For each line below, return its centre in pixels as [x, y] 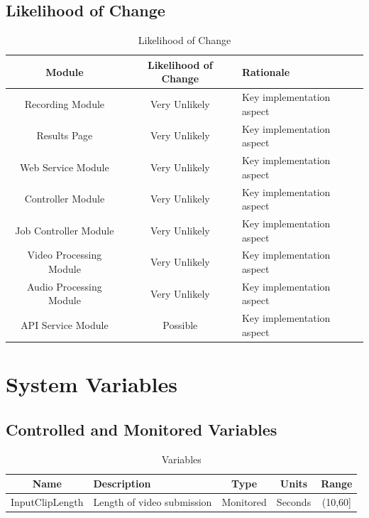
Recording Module [65, 104]
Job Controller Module [65, 230]
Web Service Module [65, 167]
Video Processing [65, 255]
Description [122, 484]
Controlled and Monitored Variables [142, 429]
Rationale [266, 71]
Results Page [65, 135]
